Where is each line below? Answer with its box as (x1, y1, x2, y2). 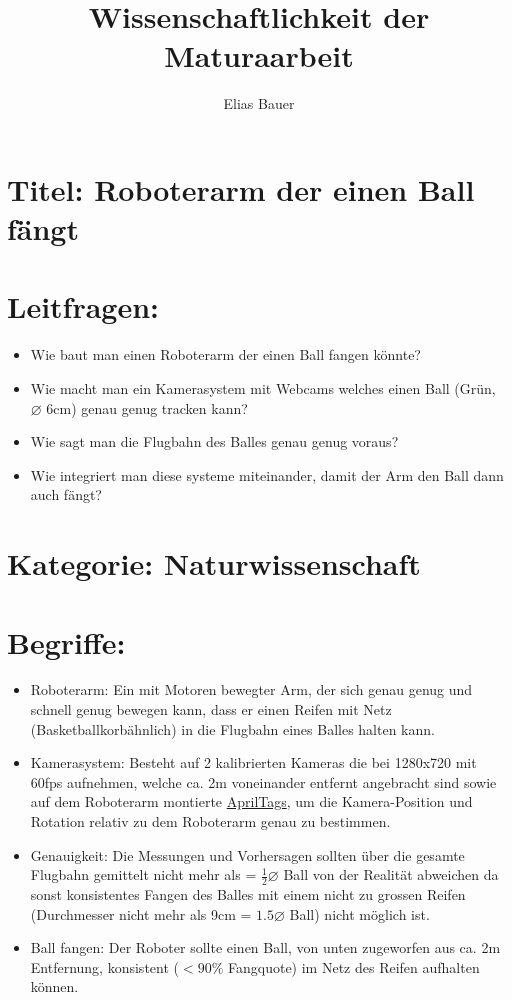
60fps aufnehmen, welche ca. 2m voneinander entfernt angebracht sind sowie (30, 771, 497, 792)
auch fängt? (30, 484, 102, 505)
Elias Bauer (223, 93, 295, 114)
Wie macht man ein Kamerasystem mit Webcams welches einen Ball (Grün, (30, 378, 496, 398)
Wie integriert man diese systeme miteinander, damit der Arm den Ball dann (30, 464, 504, 485)
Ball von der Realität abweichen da (283, 864, 499, 885)
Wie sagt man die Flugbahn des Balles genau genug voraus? (30, 431, 399, 452)
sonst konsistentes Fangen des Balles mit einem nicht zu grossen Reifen (30, 884, 466, 905)
